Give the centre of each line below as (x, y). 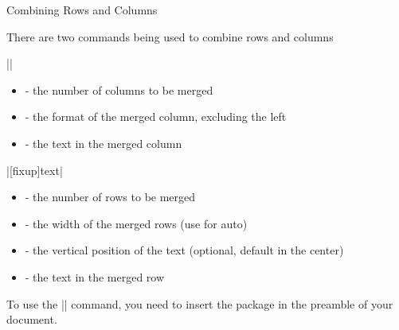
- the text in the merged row (95, 276)
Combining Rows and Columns (82, 10)
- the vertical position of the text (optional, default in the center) (184, 250)
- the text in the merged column (104, 143)
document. (32, 319)
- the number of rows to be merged (110, 197)
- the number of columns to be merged (119, 89)
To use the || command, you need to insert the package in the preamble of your (200, 303)
